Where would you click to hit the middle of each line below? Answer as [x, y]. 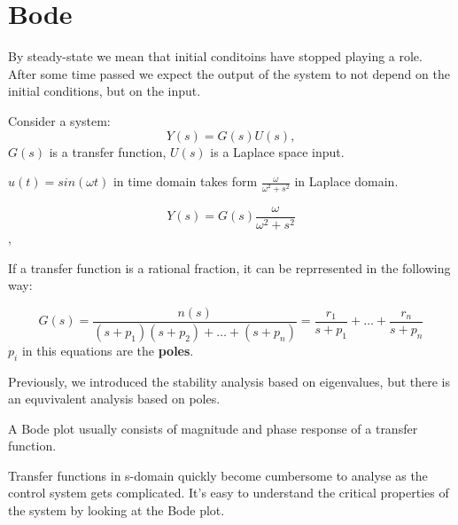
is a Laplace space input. [277, 151]
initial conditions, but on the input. [105, 91]
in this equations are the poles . [108, 350]
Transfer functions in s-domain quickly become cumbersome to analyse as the [218, 475]
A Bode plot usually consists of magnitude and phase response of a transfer [213, 428]
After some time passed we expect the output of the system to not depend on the [229, 73]
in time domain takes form [185, 181]
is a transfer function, [108, 151]
